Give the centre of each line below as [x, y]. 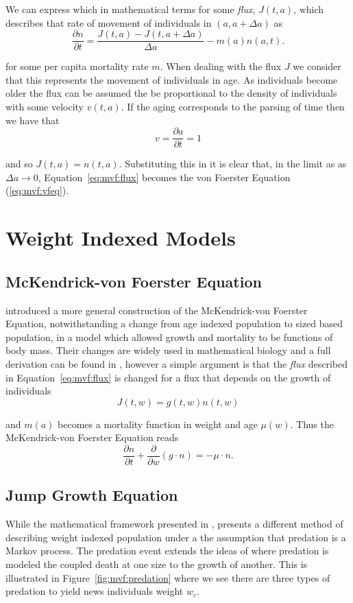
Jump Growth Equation [92, 495]
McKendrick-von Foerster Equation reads [92, 437]
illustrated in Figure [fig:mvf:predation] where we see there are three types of [168, 577]
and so [19, 164]
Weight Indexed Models [121, 238]
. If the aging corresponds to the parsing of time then [233, 107]
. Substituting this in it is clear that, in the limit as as [233, 164]
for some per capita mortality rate [77, 66]
